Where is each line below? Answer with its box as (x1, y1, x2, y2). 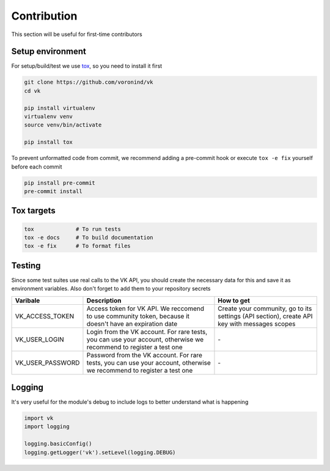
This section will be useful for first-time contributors (11, 31, 143, 38)
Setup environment (11, 46, 87, 57)
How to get (218, 296, 251, 305)
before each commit (11, 162, 62, 170)
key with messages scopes (218, 319, 296, 328)
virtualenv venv (24, 113, 73, 120)
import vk (24, 415, 54, 422)
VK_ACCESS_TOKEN (15, 312, 75, 320)
